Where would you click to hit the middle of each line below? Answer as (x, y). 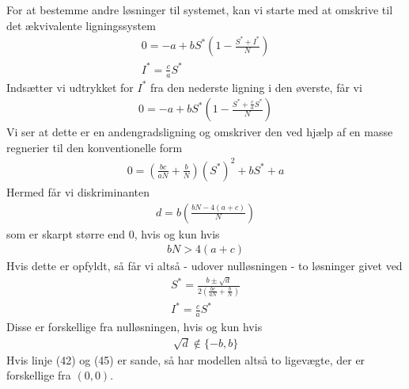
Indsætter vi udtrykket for (70, 87)
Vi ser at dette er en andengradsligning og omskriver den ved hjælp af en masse (200, 132)
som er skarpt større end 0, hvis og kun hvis (113, 233)
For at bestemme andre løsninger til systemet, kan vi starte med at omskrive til (200, 10)
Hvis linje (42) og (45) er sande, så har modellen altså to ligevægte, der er (186, 359)
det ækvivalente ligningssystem (81, 25)
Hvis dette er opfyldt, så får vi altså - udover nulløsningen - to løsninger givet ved (204, 266)
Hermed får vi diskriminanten (78, 191)
